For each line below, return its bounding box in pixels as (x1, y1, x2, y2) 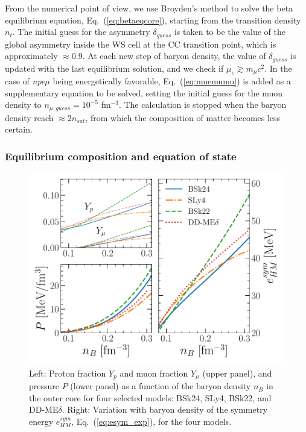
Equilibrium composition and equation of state (5, 148, 237, 163)
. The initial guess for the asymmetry (12, 25, 150, 38)
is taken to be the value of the (174, 25, 285, 38)
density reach (5, 111, 54, 124)
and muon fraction (120, 366, 188, 379)
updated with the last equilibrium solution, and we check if (5, 61, 224, 74)
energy (29, 415, 54, 428)
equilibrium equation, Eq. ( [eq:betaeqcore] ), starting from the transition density (5, 13, 301, 26)
